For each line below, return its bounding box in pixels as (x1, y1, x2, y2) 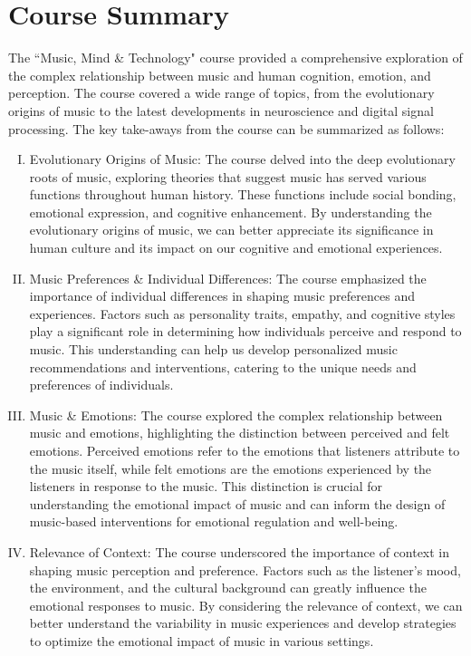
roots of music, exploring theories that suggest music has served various (29, 167, 427, 186)
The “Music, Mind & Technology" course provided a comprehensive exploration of (8, 48, 463, 67)
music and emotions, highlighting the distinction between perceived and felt (29, 423, 450, 442)
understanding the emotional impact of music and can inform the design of (29, 494, 446, 513)
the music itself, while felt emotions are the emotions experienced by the (29, 458, 432, 478)
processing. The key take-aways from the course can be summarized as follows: (8, 119, 445, 138)
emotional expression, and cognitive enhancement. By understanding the (29, 202, 432, 221)
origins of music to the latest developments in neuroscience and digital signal (8, 101, 434, 120)
